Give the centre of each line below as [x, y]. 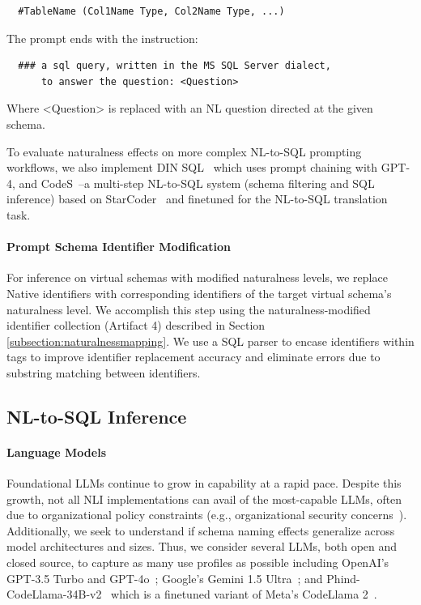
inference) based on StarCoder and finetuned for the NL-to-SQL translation [197, 199]
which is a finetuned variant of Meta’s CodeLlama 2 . [244, 594]
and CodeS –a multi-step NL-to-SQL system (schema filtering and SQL [197, 183]
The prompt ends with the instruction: [102, 38]
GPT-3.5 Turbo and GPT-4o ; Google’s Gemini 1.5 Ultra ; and [165, 578]
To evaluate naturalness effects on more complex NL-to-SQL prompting [184, 151]
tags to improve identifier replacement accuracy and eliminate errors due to [193, 357]
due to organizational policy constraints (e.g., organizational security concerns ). [207, 515]
